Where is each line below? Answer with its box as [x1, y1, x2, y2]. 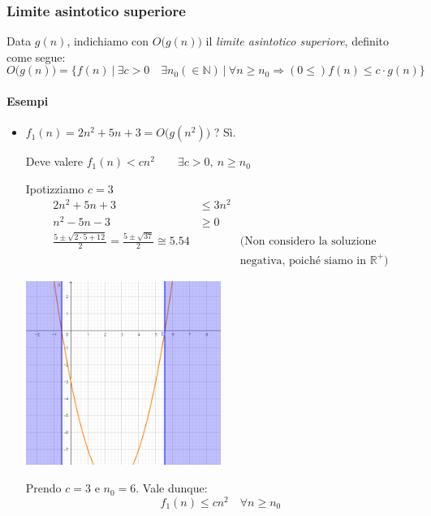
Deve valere [25, 153, 84, 170]
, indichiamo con [67, 33, 149, 50]
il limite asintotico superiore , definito [205, 33, 390, 50]
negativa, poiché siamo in [239, 254, 367, 267]
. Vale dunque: [136, 479, 208, 496]
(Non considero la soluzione [239, 236, 377, 248]
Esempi [6, 93, 49, 109]
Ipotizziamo [25, 180, 84, 197]
